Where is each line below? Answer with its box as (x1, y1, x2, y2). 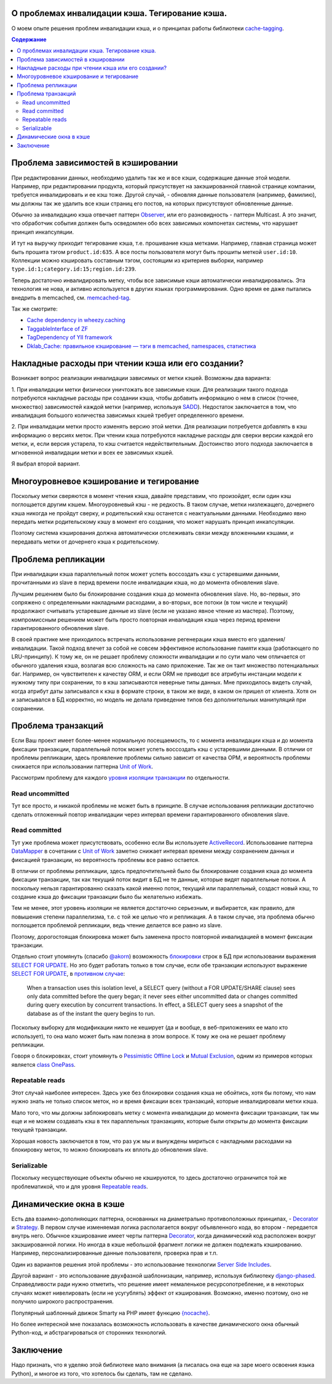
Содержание (11, 36, 47, 43)
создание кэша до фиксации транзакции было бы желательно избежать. (11, 893, 203, 901)
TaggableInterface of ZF (26, 325, 89, 332)
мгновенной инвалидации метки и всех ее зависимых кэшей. (11, 449, 174, 456)
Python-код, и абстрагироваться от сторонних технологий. (11, 1329, 167, 1337)
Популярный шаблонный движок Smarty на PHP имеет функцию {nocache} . (11, 1309, 210, 1316)
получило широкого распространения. (11, 1298, 114, 1305)
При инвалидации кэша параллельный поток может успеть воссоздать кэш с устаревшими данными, (11, 570, 280, 577)
